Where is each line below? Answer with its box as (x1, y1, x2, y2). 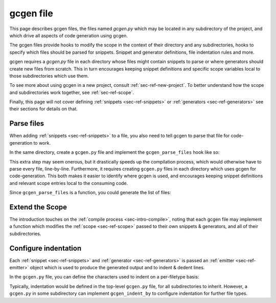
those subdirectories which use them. (9, 73, 89, 79)
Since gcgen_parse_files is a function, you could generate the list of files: (9, 190, 171, 196)
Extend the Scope (9, 202, 67, 212)
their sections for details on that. (9, 106, 78, 112)
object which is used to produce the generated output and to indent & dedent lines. (30, 265, 205, 271)
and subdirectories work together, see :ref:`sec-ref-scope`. (9, 89, 134, 96)
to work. (33, 139, 51, 146)
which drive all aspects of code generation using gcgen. (9, 32, 128, 38)
